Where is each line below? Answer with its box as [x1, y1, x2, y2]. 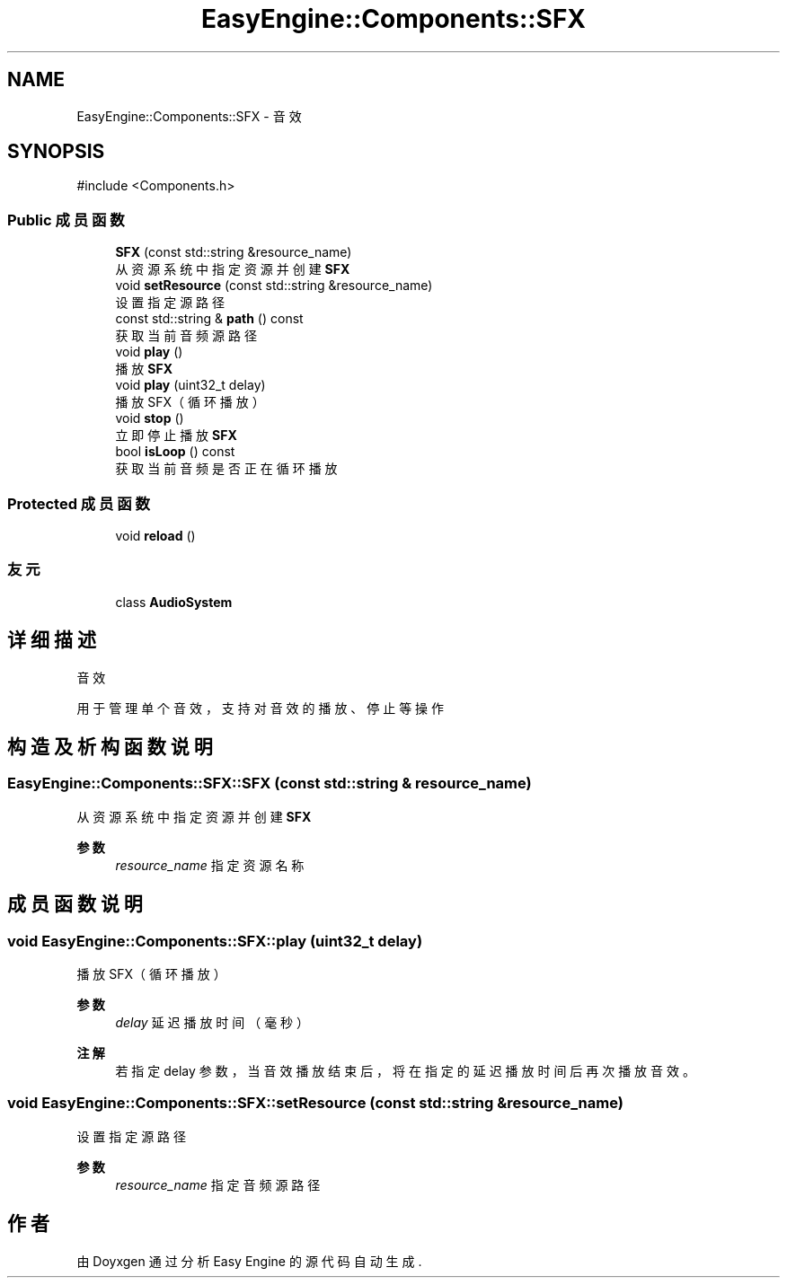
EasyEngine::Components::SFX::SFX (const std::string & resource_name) [7, 774, 532, 793]
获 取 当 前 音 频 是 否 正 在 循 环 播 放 [115, 461, 338, 477]
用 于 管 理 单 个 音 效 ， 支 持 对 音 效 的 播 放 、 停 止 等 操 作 [76, 700, 445, 716]
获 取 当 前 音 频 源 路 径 [115, 328, 257, 344]
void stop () [115, 410, 184, 427]
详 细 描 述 [7, 629, 96, 652]
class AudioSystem [115, 594, 233, 610]
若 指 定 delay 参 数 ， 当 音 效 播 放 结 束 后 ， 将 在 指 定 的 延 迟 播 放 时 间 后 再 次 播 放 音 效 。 [115, 1062, 695, 1078]
